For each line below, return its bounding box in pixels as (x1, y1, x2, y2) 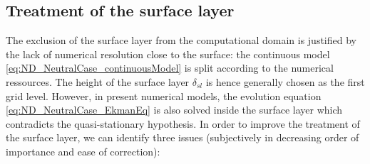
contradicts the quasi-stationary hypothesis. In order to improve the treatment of (6, 116, 360, 131)
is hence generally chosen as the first (205, 74, 365, 89)
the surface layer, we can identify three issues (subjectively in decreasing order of (6, 130, 359, 145)
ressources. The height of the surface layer (6, 74, 190, 89)
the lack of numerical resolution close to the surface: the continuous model (6, 46, 330, 61)
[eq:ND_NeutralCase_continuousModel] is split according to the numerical (6, 60, 334, 75)
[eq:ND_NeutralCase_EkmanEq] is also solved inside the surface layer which (6, 102, 343, 117)
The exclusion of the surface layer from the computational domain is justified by (6, 33, 356, 48)
